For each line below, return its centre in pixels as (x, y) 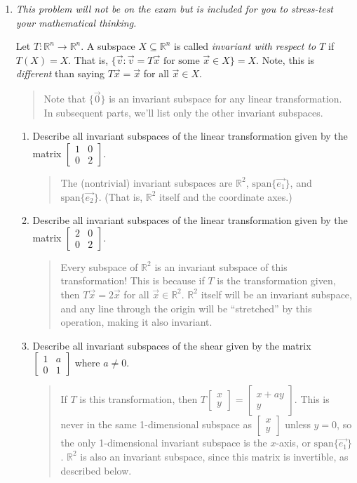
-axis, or (293, 443)
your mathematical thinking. (76, 22)
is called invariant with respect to (245, 46)
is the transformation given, (276, 280)
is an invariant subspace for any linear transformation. (225, 99)
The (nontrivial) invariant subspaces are (147, 182)
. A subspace (108, 46)
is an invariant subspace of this (221, 266)
